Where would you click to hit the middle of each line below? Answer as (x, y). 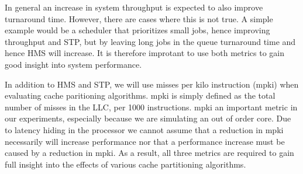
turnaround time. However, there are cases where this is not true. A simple (139, 18)
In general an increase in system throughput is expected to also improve (134, 7)
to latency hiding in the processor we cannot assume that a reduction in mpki (144, 129)
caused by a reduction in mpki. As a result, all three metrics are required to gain (149, 153)
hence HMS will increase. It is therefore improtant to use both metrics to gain (145, 53)
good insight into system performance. (73, 64)
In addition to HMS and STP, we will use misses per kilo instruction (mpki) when (152, 84)
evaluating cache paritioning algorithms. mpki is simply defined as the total (140, 95)
